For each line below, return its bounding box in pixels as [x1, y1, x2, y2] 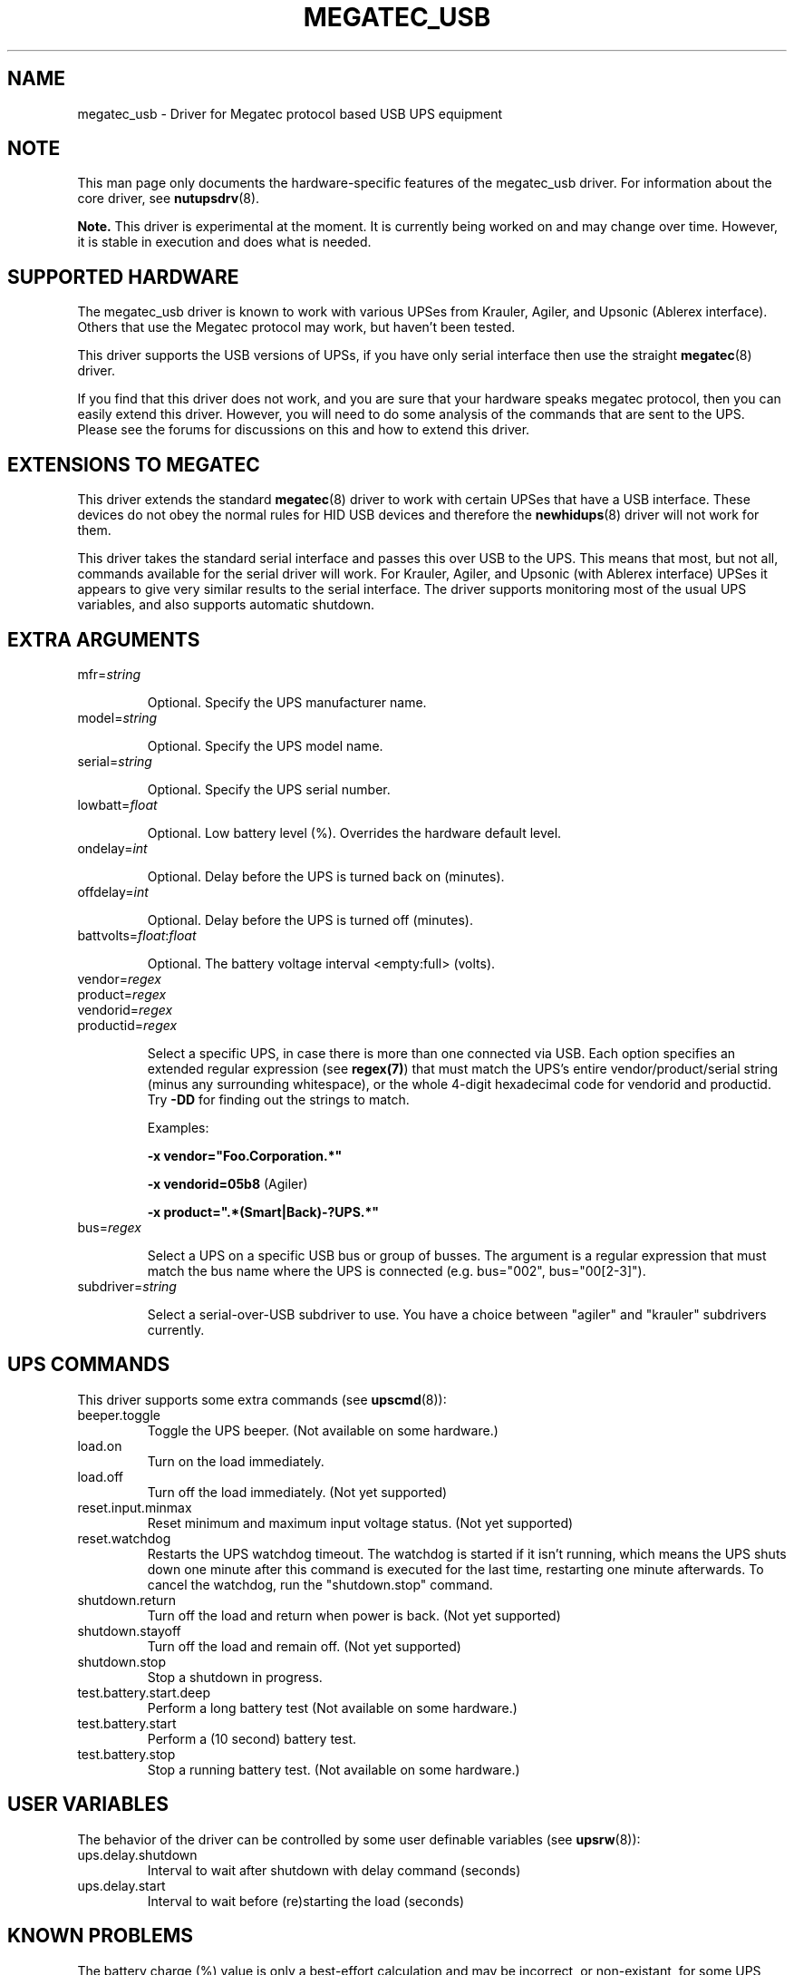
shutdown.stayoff [77, 1622, 181, 1639]
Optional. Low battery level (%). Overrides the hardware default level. [147, 824, 562, 841]
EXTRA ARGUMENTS [7, 628, 200, 651]
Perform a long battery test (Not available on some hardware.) [147, 1699, 518, 1716]
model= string [77, 709, 158, 725]
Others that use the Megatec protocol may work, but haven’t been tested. [77, 319, 516, 336]
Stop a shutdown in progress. [147, 1669, 323, 1685]
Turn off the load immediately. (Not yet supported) [147, 1484, 448, 1500]
